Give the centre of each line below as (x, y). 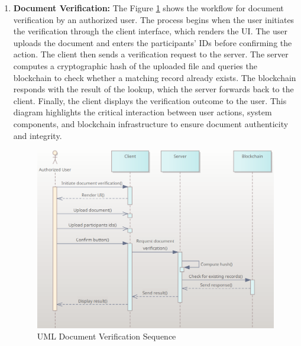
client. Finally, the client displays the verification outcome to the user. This (150, 100)
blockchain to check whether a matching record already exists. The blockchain (155, 77)
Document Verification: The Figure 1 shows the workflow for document (148, 8)
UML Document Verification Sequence (106, 336)
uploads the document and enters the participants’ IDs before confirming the (153, 42)
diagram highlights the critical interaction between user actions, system (143, 112)
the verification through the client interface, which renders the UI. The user (150, 31)
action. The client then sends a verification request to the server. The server (151, 54)
